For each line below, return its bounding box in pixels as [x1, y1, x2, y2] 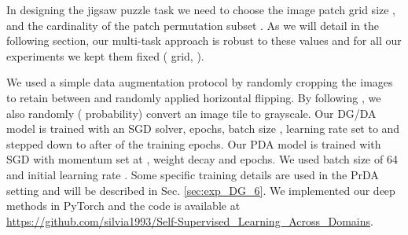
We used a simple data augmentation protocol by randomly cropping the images [6, 74, 393, 90]
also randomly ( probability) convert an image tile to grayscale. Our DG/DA [6, 105, 377, 121]
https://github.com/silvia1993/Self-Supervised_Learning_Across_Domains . [6, 212, 373, 229]
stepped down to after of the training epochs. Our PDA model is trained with [6, 135, 381, 152]
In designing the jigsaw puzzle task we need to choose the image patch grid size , [6, 2, 396, 17]
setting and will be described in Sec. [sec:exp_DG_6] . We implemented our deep [6, 182, 395, 198]
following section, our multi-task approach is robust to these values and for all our [6, 32, 402, 49]
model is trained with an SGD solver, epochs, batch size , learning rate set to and [6, 120, 400, 137]
